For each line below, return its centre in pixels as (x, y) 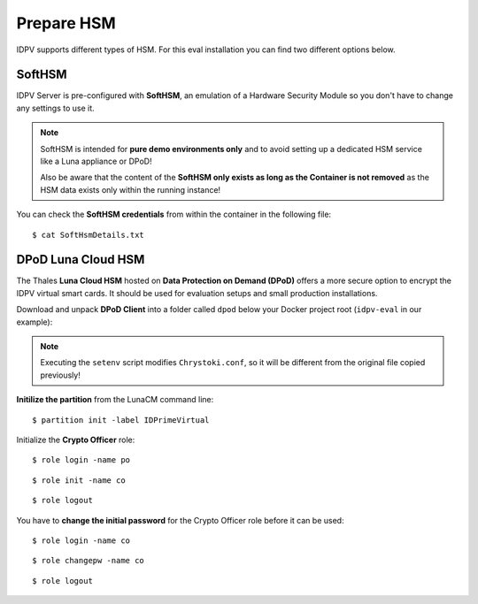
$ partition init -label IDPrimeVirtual (121, 420)
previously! (61, 375)
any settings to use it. (55, 108)
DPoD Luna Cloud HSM (81, 260)
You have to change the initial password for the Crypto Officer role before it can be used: (180, 520)
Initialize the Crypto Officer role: (76, 440)
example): (35, 322)
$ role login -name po (81, 460)
